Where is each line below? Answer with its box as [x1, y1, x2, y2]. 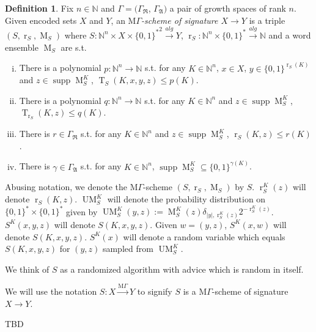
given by [66, 205, 98, 218]
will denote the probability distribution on [107, 193, 266, 205]
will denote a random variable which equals [123, 230, 285, 243]
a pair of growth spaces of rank [169, 2, 286, 14]
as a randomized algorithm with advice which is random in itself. [60, 262, 304, 275]
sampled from [102, 242, 153, 255]
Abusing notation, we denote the [5, 180, 127, 193]
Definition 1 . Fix [5, 2, 74, 14]
